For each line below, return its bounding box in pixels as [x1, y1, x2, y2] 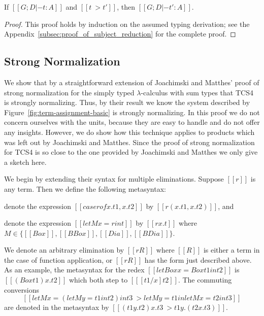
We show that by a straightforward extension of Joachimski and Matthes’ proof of [4, 77, 259, 87]
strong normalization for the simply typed [4, 87, 135, 97]
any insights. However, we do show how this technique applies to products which [4, 126, 255, 137]
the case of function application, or [4, 254, 113, 265]
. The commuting [178, 274, 232, 285]
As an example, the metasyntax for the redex [4, 264, 145, 275]
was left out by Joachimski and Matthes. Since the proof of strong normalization [4, 136, 255, 147]
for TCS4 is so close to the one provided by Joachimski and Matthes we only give [4, 147, 258, 157]
